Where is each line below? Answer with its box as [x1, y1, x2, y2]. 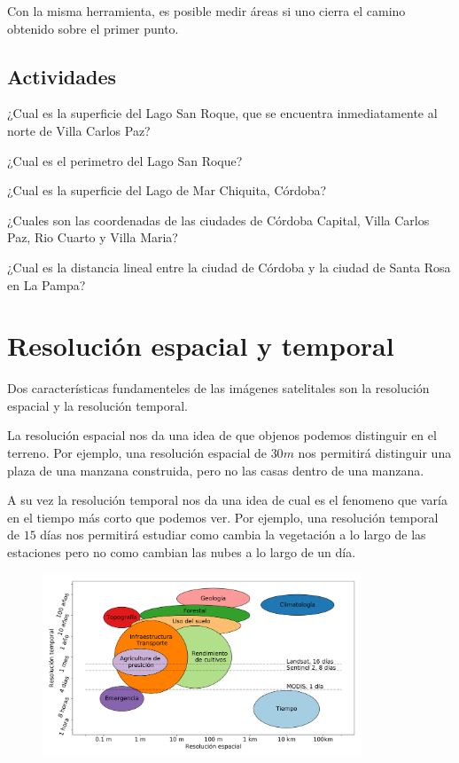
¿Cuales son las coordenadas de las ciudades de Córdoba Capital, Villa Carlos [7, 210, 430, 229]
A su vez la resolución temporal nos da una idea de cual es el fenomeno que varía [7, 491, 447, 509]
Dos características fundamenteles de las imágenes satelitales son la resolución [7, 379, 430, 397]
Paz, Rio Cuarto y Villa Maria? [7, 228, 178, 247]
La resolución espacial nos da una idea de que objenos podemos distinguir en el [7, 426, 437, 444]
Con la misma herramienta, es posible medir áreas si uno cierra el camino [7, 2, 406, 20]
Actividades [7, 62, 117, 90]
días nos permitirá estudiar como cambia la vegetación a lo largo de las [40, 525, 426, 544]
